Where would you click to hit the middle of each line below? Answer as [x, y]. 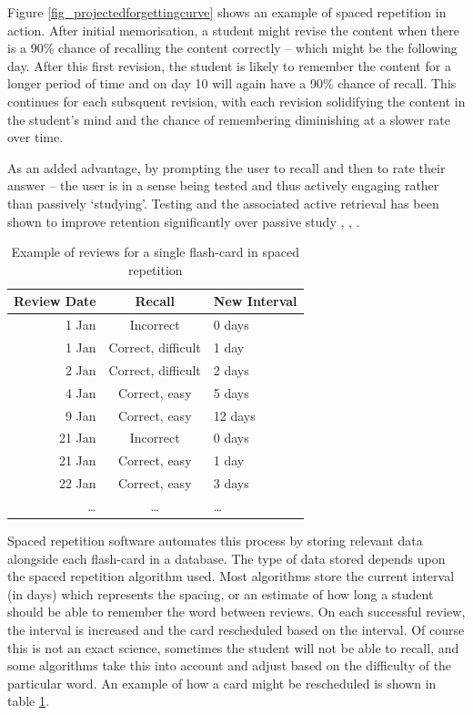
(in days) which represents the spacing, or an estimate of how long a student [221, 593]
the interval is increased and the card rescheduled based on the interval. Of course [236, 629]
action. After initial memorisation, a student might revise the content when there [233, 30]
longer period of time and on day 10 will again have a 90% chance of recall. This [232, 83]
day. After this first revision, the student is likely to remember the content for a [229, 65]
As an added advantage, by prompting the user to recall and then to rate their [226, 167]
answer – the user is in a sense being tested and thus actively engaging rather [223, 185]
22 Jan [77, 483]
